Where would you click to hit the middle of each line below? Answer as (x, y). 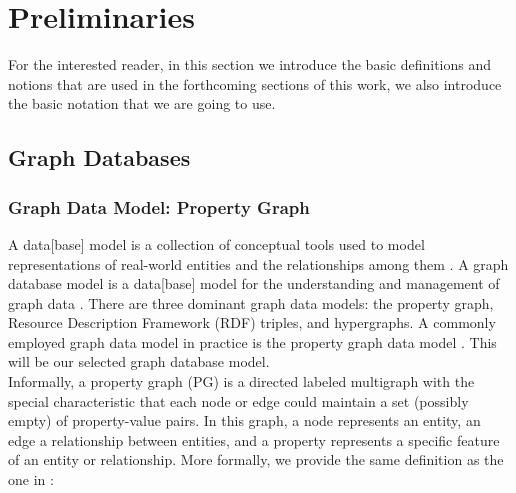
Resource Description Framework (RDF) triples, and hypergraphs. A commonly (252, 322)
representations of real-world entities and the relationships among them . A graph (258, 263)
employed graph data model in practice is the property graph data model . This (252, 341)
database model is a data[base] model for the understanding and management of (254, 283)
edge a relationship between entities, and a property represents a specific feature (254, 439)
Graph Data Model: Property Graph (159, 206)
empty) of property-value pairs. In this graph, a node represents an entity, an (244, 420)
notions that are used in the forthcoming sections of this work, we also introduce (255, 83)
